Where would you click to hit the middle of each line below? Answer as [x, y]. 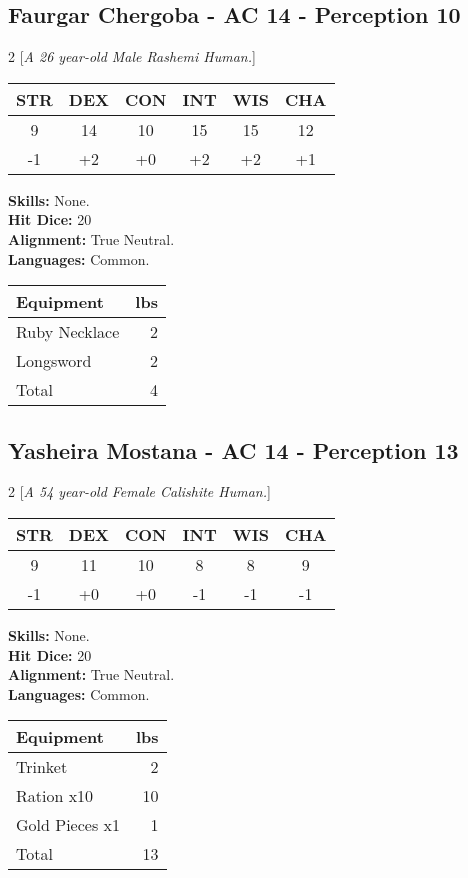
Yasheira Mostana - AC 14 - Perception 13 [233, 449]
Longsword [54, 361]
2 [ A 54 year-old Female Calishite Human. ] [139, 491]
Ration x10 [55, 796]
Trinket [42, 767]
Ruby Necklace [68, 332]
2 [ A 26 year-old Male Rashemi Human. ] [132, 56]
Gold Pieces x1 [68, 825]
